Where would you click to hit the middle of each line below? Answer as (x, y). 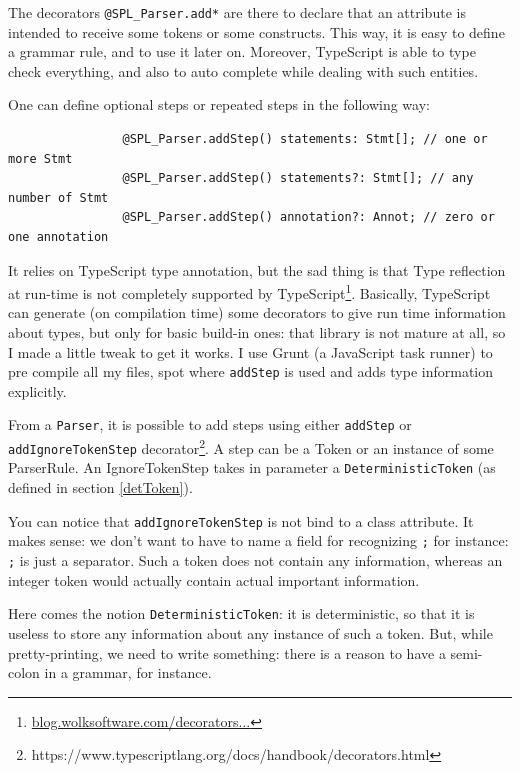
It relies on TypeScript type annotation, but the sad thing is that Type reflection (257, 269)
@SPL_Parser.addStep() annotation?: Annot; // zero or (308, 217)
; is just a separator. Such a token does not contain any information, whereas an (255, 560)
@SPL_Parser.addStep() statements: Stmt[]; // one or (305, 139)
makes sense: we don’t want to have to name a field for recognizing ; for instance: (258, 540)
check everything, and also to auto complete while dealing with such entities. (243, 70)
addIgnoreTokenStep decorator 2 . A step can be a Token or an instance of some (251, 446)
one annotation (58, 237)
